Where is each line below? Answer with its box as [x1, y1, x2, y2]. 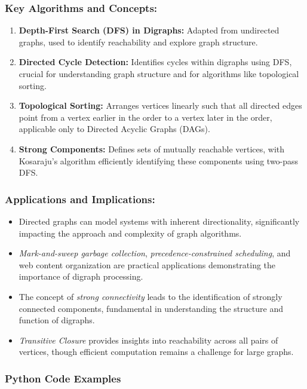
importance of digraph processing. [19, 270, 143, 283]
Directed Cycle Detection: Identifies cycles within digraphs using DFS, [19, 56, 292, 68]
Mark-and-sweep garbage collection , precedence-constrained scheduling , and [19, 247, 291, 259]
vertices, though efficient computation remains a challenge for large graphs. [19, 345, 294, 358]
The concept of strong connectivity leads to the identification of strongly [19, 290, 283, 302]
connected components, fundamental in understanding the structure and [19, 302, 283, 314]
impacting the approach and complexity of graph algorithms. [19, 226, 242, 239]
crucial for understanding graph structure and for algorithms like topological [19, 68, 299, 79]
